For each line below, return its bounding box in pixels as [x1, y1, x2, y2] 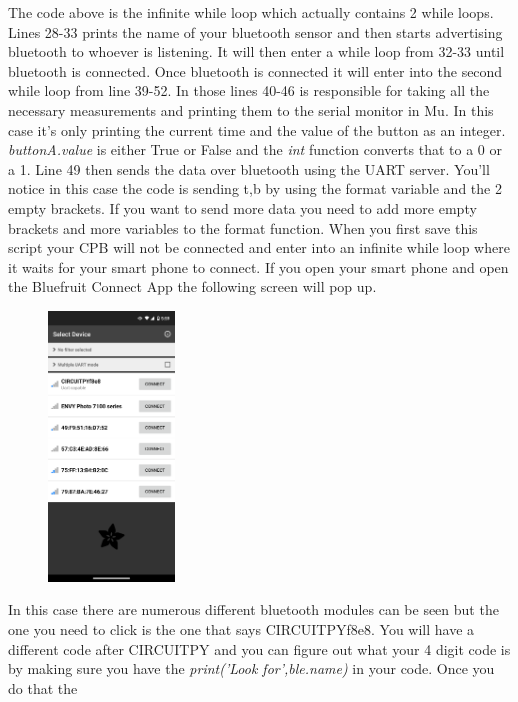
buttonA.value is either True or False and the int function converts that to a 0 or [8, 139, 502, 160]
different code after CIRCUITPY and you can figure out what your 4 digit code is [8, 638, 511, 659]
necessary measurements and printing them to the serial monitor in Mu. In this [8, 99, 494, 120]
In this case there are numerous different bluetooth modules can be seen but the [8, 599, 499, 620]
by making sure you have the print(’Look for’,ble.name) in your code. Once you [8, 658, 495, 679]
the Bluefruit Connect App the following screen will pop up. [8, 276, 377, 297]
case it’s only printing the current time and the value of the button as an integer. [8, 119, 506, 140]
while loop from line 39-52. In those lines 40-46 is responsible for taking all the [8, 80, 490, 101]
